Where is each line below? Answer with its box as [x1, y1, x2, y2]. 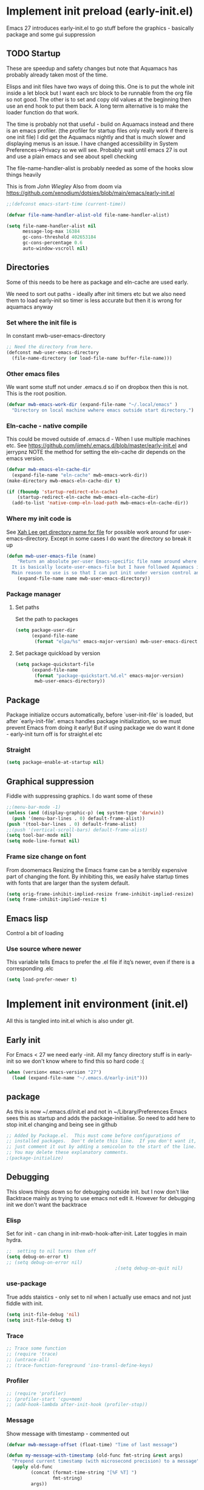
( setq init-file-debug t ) [6, 1317, 72, 1323]
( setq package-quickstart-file [15, 661, 95, 667]
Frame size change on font [6, 853, 86, 861]
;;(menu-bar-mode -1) [6, 804, 61, 811]
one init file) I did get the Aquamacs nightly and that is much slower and [6, 133, 186, 140]
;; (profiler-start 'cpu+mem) [6, 1396, 83, 1402]
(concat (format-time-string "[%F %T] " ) [30, 1469, 137, 1476]
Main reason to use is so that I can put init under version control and [12, 570, 202, 576]
